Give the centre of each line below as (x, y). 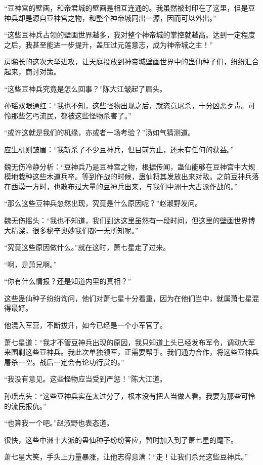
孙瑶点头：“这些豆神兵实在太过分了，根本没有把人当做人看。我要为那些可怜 (130, 396)
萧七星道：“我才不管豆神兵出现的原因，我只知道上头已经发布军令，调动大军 (130, 342)
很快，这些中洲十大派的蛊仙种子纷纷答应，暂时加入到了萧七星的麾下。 (121, 439)
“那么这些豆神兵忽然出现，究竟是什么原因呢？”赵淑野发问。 (103, 203)
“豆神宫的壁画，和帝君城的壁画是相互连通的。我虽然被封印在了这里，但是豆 (130, 8)
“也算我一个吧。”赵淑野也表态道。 (59, 423)
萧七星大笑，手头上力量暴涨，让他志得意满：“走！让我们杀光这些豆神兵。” (126, 457)
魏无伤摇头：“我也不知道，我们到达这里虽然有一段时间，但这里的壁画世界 (126, 220)
